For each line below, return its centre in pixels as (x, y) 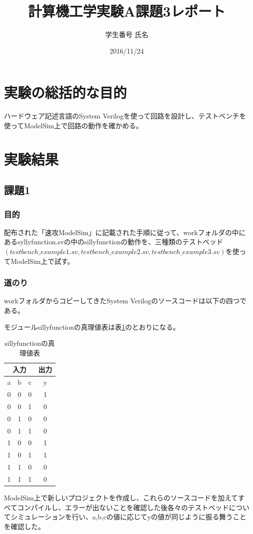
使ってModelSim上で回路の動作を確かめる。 (73, 125)
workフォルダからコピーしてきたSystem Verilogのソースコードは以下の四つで (125, 301)
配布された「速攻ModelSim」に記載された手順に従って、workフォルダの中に (125, 232)
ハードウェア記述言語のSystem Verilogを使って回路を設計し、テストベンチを (125, 116)
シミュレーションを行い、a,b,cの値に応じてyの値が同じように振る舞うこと (128, 517)
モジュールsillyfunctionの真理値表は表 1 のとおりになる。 (92, 326)
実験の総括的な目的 (66, 92)
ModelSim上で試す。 (42, 261)
